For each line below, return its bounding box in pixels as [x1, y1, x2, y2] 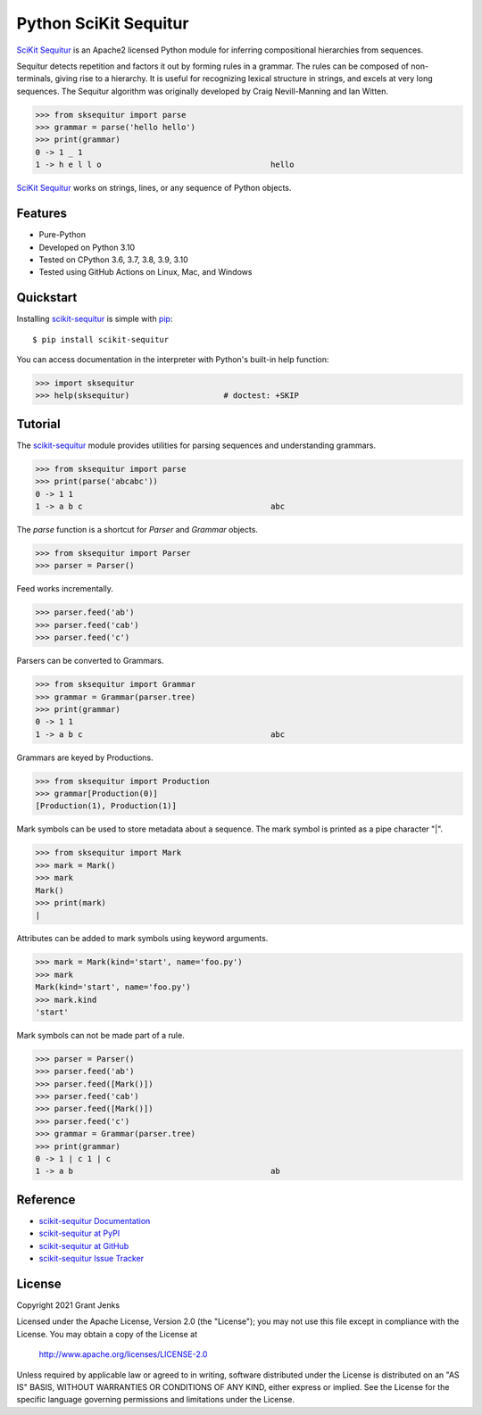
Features [16, 206, 67, 221]
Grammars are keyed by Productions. [16, 752, 154, 763]
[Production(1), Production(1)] [35, 801, 178, 811]
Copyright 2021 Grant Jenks [16, 1299, 120, 1311]
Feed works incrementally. [16, 583, 113, 594]
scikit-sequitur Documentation [38, 1215, 151, 1226]
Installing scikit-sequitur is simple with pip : [16, 313, 173, 325]
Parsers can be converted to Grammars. [16, 656, 164, 666]
